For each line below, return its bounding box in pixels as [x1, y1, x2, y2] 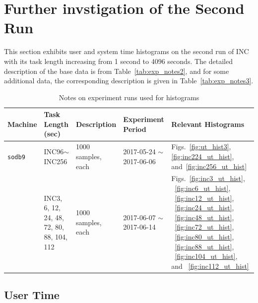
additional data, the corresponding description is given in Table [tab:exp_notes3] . [4, 75, 254, 86]
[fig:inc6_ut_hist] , [175, 182, 231, 193]
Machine [7, 119, 37, 129]
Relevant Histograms [171, 119, 245, 129]
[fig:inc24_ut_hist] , [175, 202, 234, 213]
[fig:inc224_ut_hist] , [171, 151, 234, 161]
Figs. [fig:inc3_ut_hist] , [171, 173, 245, 183]
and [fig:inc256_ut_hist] [171, 161, 247, 171]
